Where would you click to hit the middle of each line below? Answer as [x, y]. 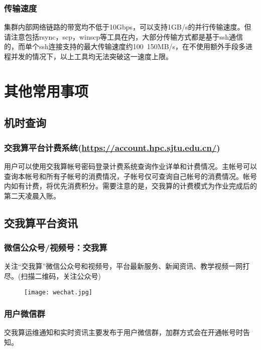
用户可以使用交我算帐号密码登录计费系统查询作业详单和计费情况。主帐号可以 [130, 166]
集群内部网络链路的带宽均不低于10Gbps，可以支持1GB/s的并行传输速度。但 [128, 27]
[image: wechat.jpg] [58, 292]
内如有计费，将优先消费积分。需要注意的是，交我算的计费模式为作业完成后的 [130, 186]
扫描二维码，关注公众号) [61, 276]
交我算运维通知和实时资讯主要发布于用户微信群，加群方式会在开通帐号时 [123, 332]
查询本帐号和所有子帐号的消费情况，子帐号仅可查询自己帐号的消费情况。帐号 [130, 176]
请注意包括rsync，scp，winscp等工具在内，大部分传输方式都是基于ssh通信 [124, 36]
